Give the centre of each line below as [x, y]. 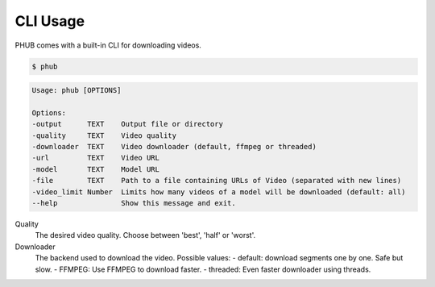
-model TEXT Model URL [96, 169]
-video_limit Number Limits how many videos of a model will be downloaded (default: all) [219, 192]
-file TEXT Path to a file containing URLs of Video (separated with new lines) [217, 181]
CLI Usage [50, 21]
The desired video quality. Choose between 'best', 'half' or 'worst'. [145, 235]
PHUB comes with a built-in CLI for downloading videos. [108, 45]
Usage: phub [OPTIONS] [77, 90]
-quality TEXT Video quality [104, 135]
